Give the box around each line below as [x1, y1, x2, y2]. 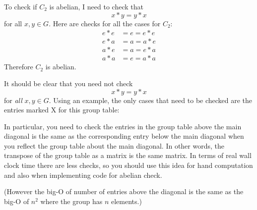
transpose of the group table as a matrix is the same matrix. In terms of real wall [4, 150, 252, 160]
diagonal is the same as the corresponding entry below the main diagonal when [4, 131, 244, 141]
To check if [4, 1, 37, 11]
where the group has [40, 196, 103, 206]
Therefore [4, 61, 33, 72]
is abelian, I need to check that [49, 1, 143, 11]
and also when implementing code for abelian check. [4, 169, 162, 180]
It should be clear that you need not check [4, 78, 133, 88]
